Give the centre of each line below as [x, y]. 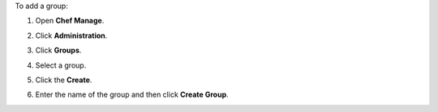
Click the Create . [64, 80]
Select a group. [61, 65]
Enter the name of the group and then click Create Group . [132, 95]
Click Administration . [71, 35]
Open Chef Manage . [70, 21]
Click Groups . [58, 50]
